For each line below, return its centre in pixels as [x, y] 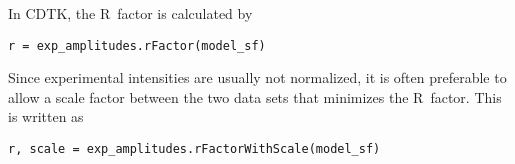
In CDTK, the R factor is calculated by [130, 13]
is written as [46, 116]
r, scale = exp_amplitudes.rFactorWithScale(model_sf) [194, 149]
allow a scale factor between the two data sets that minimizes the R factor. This [255, 96]
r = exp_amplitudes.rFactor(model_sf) [137, 45]
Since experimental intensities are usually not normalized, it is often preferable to [257, 77]
